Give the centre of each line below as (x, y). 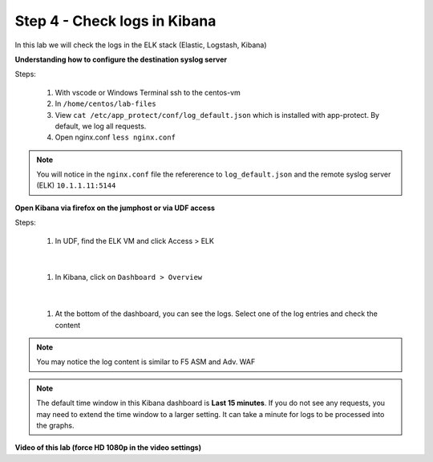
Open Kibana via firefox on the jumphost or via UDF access (115, 208)
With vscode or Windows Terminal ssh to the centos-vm (148, 92)
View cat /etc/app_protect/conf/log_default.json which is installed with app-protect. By (217, 115)
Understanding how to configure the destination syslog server (121, 59)
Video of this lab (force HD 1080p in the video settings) (108, 448)
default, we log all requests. (101, 126)
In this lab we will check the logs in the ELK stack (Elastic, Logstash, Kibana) (141, 45)
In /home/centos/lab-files (105, 103)
